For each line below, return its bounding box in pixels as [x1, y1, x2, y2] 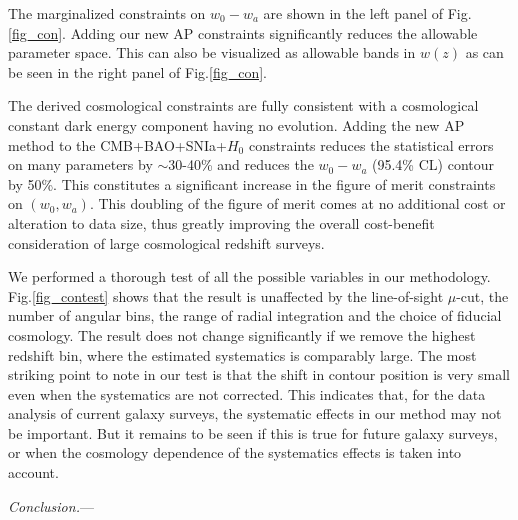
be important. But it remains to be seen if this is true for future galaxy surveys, [8, 422, 498, 443]
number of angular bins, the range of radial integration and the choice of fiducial [8, 305, 502, 326]
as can [465, 42, 504, 63]
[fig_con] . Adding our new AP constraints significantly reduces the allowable [8, 22, 478, 43]
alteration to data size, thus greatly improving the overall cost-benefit [8, 212, 435, 233]
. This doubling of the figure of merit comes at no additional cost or [89, 193, 506, 214]
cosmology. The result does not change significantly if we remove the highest [8, 324, 476, 345]
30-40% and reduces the [168, 154, 314, 175]
